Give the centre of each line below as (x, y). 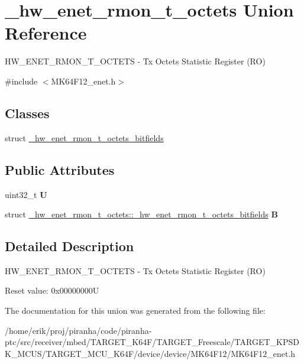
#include (21, 81)
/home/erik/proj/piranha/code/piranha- (78, 330)
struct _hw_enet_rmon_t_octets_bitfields (84, 137)
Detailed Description (69, 246)
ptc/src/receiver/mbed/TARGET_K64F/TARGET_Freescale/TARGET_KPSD (152, 342)
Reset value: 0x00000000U (52, 290)
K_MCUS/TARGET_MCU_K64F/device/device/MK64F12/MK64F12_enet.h (150, 353)
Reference (46, 33)
